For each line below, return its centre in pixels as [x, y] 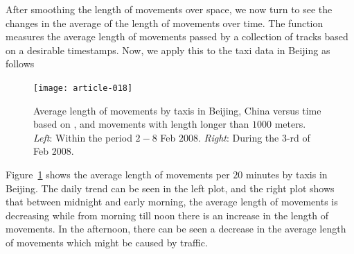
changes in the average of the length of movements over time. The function [165, 23]
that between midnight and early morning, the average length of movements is [172, 202]
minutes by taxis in [287, 174]
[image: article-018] [83, 88]
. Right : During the [239, 137]
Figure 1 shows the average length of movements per [118, 174]
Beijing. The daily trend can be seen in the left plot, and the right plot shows [170, 188]
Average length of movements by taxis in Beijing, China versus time [177, 110]
